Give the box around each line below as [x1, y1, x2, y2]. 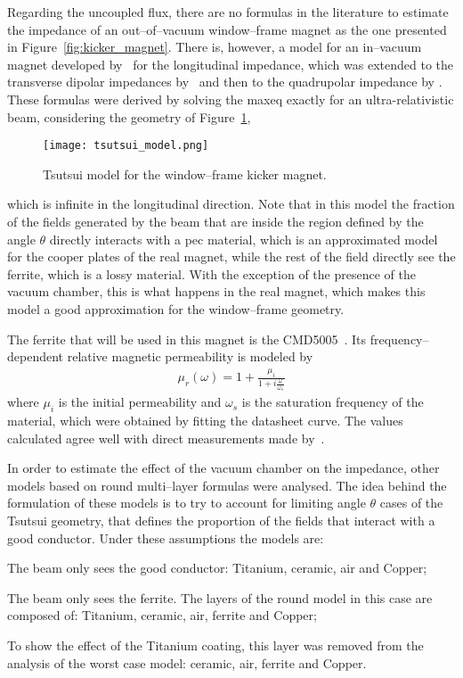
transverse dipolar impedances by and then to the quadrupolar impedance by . [7, 72, 443, 91]
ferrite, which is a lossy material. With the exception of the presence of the [7, 264, 416, 283]
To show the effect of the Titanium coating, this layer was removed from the [7, 636, 424, 655]
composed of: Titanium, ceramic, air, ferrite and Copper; [7, 606, 317, 624]
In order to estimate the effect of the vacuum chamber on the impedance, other [7, 459, 440, 477]
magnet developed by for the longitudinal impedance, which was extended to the [7, 54, 454, 73]
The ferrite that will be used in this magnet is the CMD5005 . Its [7, 329, 367, 348]
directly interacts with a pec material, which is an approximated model [49, 229, 438, 248]
